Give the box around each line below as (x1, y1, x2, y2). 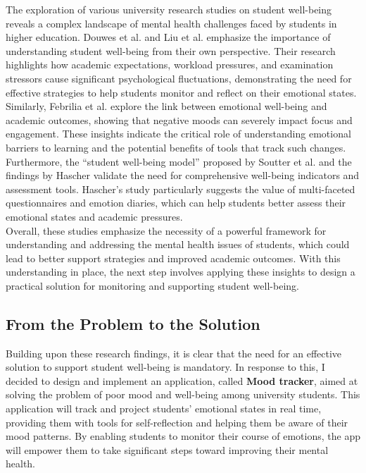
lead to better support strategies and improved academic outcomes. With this (6, 250, 341, 265)
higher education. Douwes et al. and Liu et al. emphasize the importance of (6, 30, 331, 44)
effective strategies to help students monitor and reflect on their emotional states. (6, 85, 357, 99)
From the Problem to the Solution (6, 312, 260, 334)
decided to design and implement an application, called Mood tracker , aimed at (6, 373, 358, 388)
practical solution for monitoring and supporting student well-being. (6, 278, 299, 293)
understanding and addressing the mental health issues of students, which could (6, 237, 350, 252)
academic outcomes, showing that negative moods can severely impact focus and (6, 112, 353, 127)
